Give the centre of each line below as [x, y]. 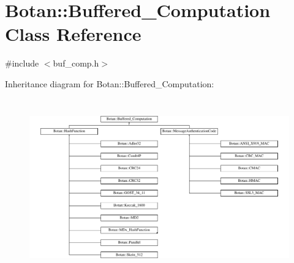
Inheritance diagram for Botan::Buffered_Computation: [110, 83]
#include [22, 63]
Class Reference [73, 34]
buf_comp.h [76, 63]
